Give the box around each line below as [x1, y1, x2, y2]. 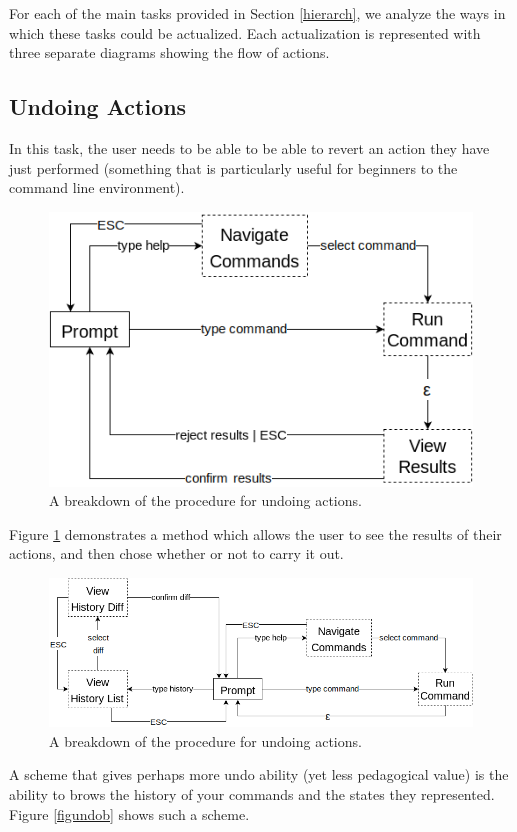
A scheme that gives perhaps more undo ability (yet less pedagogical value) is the [9, 764, 509, 785]
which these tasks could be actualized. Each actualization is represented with [9, 22, 481, 43]
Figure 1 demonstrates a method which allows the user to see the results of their [9, 523, 502, 544]
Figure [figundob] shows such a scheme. [9, 803, 250, 824]
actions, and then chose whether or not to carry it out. [9, 543, 344, 564]
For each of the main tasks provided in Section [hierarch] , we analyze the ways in [9, 3, 506, 23]
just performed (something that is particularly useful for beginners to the [9, 157, 458, 178]
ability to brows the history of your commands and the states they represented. [9, 783, 495, 804]
